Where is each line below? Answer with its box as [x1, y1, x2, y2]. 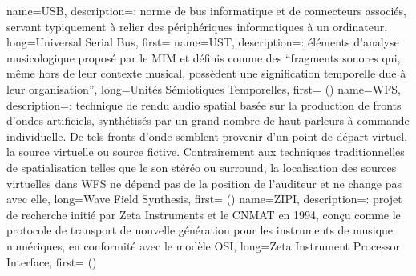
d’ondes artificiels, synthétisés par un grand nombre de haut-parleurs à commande [6, 112, 410, 129]
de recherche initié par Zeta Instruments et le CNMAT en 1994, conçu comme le [6, 206, 401, 222]
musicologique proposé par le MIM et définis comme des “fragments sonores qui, [6, 49, 401, 66]
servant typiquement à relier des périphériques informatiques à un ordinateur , [6, 18, 388, 34]
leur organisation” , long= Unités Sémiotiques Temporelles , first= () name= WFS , [6, 80, 401, 97]
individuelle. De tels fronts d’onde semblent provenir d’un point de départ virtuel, [6, 127, 408, 144]
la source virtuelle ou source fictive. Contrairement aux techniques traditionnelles [6, 143, 405, 160]
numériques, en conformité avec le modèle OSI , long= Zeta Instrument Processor [6, 237, 401, 254]
